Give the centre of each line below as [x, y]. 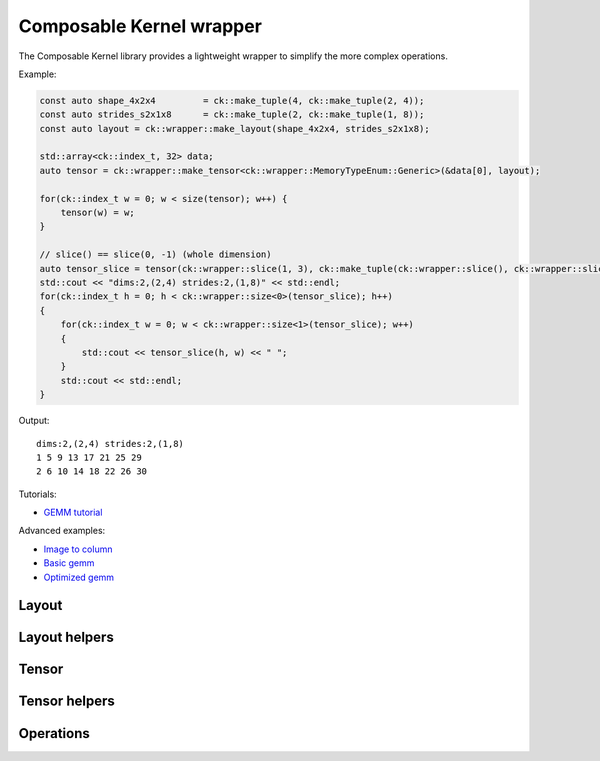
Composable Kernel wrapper [140, 26]
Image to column [78, 549]
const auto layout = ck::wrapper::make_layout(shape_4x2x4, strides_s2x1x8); [234, 128]
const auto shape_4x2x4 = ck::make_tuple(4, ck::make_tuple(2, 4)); [232, 100]
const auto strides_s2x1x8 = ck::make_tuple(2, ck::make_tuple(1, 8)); [232, 114]
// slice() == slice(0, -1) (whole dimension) [155, 254]
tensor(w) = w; [97, 213]
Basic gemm [69, 563]
